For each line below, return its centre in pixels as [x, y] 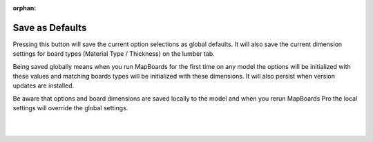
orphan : [25, 8]
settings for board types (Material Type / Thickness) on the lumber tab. [114, 54]
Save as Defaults [50, 28]
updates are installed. [44, 85]
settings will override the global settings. [70, 108]
